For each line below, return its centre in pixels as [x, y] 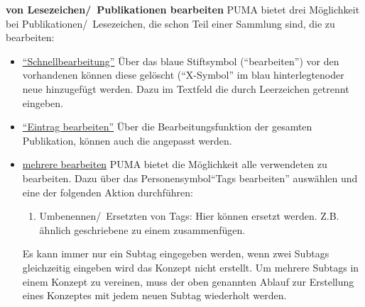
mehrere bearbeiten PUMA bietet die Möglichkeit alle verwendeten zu [175, 164]
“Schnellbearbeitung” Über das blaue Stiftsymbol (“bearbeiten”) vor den [181, 61]
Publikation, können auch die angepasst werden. [127, 140]
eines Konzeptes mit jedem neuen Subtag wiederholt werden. [154, 295]
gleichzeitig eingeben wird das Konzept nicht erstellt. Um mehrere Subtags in [191, 267]
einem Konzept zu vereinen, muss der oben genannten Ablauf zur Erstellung [188, 281]
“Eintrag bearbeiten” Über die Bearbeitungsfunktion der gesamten [167, 127]
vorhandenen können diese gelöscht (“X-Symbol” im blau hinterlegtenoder [183, 75]
